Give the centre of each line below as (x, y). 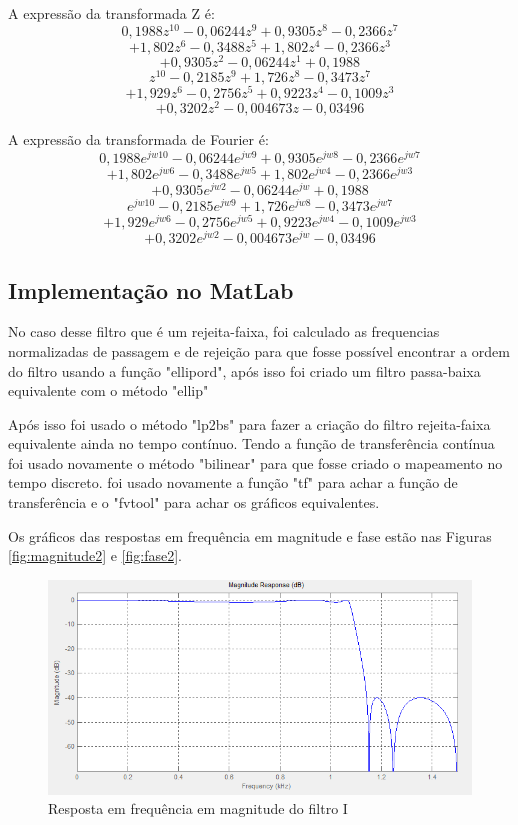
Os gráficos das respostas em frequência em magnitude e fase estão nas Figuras (250, 535)
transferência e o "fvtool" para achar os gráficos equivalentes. (194, 502)
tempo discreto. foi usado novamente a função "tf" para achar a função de (233, 482)
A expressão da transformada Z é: (111, 13)
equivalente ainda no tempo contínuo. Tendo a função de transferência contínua (251, 443)
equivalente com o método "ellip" (108, 390)
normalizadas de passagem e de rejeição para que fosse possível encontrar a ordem (259, 350)
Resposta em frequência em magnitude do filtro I (198, 808)
